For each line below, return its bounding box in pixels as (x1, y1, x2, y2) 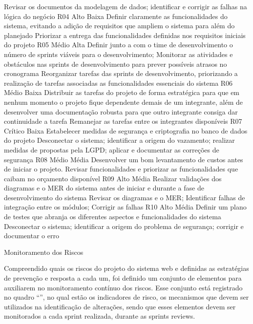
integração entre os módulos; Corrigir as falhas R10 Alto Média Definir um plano (4, 202, 247, 212)
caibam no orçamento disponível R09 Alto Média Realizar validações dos (4, 173, 222, 183)
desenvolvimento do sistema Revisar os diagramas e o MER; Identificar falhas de (4, 192, 245, 202)
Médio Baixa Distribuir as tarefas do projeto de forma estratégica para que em (4, 87, 240, 97)
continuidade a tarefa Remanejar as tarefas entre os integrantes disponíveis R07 (4, 116, 242, 126)
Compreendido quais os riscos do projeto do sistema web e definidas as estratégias (4, 263, 249, 273)
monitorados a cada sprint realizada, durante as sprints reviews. (4, 311, 195, 321)
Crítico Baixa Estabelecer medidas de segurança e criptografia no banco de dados (4, 125, 248, 135)
